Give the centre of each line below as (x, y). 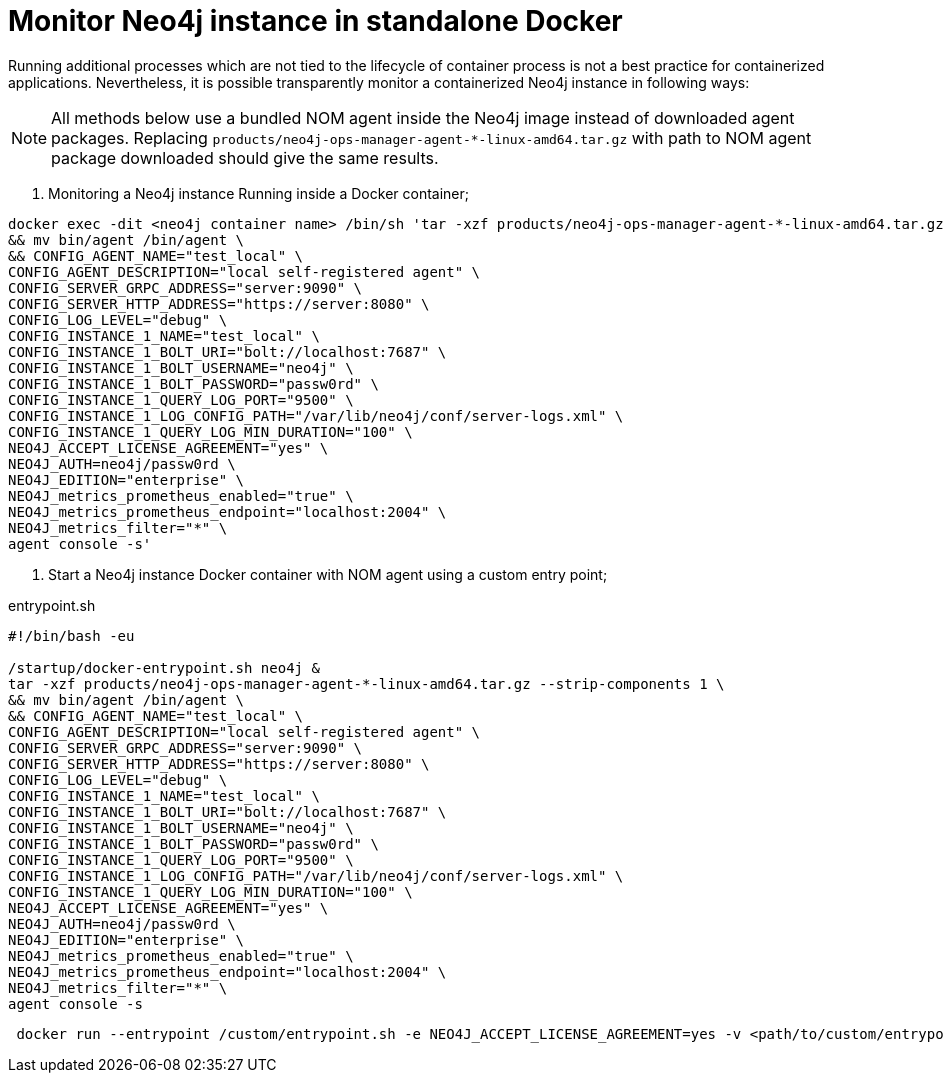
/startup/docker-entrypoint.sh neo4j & (164, 667)
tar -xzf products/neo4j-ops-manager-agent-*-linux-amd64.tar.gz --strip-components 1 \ (366, 683)
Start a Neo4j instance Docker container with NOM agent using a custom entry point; (328, 574)
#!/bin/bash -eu (71, 635)
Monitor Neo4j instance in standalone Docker (315, 21)
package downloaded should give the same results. (245, 157)
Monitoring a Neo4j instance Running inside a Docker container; (258, 193)
